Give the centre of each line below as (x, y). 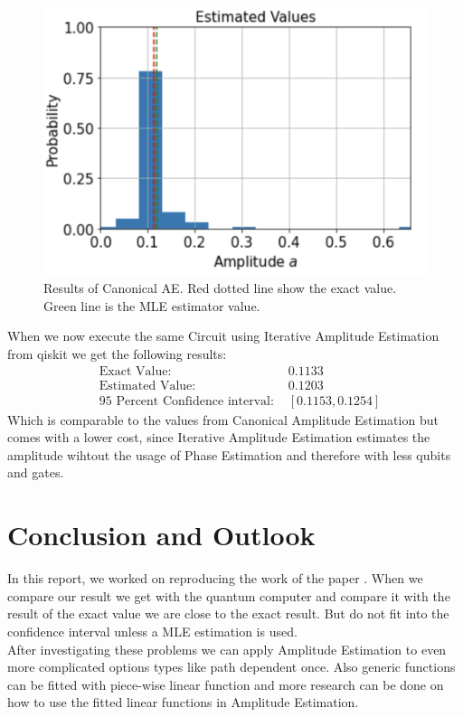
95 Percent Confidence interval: (186, 401)
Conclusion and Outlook (161, 535)
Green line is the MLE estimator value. (152, 305)
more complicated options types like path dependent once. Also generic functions (231, 667)
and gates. (36, 472)
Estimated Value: (147, 386)
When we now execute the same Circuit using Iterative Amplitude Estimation (223, 336)
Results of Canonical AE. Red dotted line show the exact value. (220, 288)
